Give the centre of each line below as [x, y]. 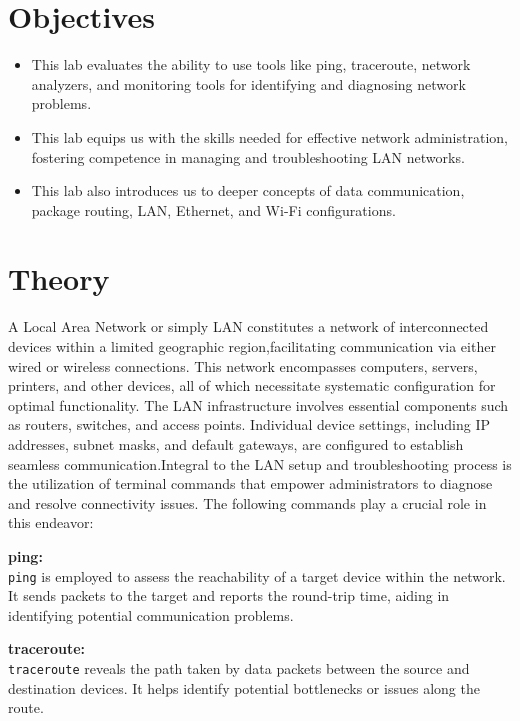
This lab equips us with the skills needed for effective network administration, [269, 136]
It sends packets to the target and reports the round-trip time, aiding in [229, 595]
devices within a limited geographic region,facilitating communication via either [252, 346]
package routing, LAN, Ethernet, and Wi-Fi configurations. [213, 209]
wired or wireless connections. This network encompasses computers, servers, [243, 365]
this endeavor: [51, 522]
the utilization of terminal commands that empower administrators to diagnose [250, 483]
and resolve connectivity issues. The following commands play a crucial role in [247, 502]
